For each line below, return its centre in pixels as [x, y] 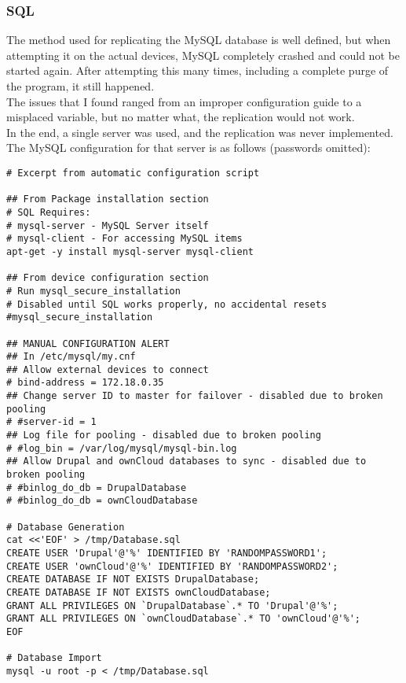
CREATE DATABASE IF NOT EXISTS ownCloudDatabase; [139, 592]
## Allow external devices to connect [108, 369]
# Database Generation [66, 527]
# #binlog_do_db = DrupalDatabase [97, 487]
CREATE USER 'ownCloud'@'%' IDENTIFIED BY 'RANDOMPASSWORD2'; [172, 566]
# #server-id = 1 [51, 422]
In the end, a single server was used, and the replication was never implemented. [200, 132]
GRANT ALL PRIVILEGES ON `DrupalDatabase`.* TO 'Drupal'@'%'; [172, 605]
